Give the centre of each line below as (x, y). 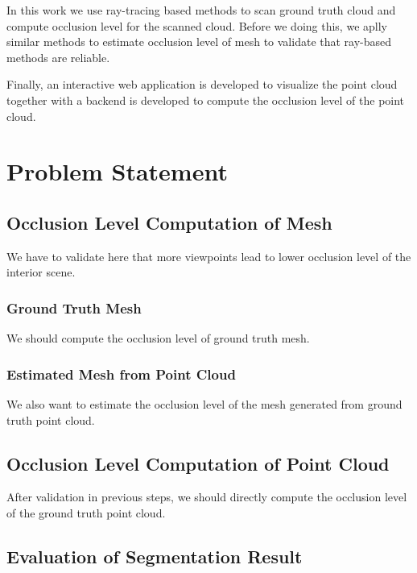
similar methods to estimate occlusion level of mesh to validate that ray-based (199, 42)
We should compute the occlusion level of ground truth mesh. (158, 338)
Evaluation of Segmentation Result (155, 556)
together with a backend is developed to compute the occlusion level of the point (206, 100)
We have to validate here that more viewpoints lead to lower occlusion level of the (209, 256)
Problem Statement (117, 171)
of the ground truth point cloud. (86, 512)
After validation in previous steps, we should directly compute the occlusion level (207, 497)
